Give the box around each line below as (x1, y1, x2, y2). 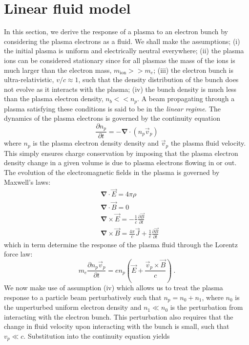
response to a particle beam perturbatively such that (4, 292, 162, 302)
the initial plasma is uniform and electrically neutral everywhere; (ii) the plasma (4, 45, 244, 56)
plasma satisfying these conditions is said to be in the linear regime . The (4, 103, 221, 113)
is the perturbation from (170, 302, 243, 312)
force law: (4, 249, 33, 259)
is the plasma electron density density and (33, 138, 159, 148)
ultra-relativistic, (4, 74, 54, 85)
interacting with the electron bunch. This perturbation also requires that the (4, 311, 233, 322)
